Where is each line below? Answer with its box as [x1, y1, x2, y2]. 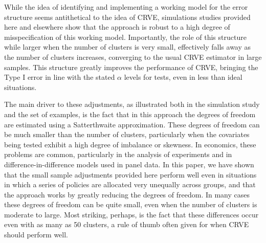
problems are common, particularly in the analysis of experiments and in [4, 149, 232, 160]
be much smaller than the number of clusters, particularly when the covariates [4, 129, 250, 140]
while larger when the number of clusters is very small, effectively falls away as [4, 41, 251, 52]
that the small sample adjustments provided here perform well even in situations [4, 169, 257, 180]
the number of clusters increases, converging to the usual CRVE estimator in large [4, 51, 262, 62]
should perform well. [4, 229, 69, 240]
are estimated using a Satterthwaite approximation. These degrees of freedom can [4, 119, 260, 129]
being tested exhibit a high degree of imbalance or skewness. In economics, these [4, 139, 256, 149]
